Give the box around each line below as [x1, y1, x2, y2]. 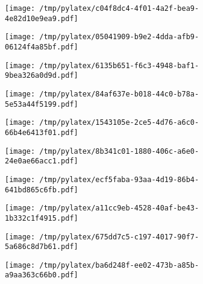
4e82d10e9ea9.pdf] [5, 14, 78, 23]
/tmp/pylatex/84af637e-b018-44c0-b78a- [39, 89, 199, 98]
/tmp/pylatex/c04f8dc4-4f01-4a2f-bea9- [39, 4, 199, 13]
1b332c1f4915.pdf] [5, 213, 78, 222]
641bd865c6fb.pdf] [5, 185, 78, 194]
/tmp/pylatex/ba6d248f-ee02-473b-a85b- [39, 260, 199, 270]
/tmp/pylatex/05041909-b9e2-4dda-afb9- [39, 33, 199, 42]
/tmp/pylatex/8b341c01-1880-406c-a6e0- [39, 147, 199, 156]
